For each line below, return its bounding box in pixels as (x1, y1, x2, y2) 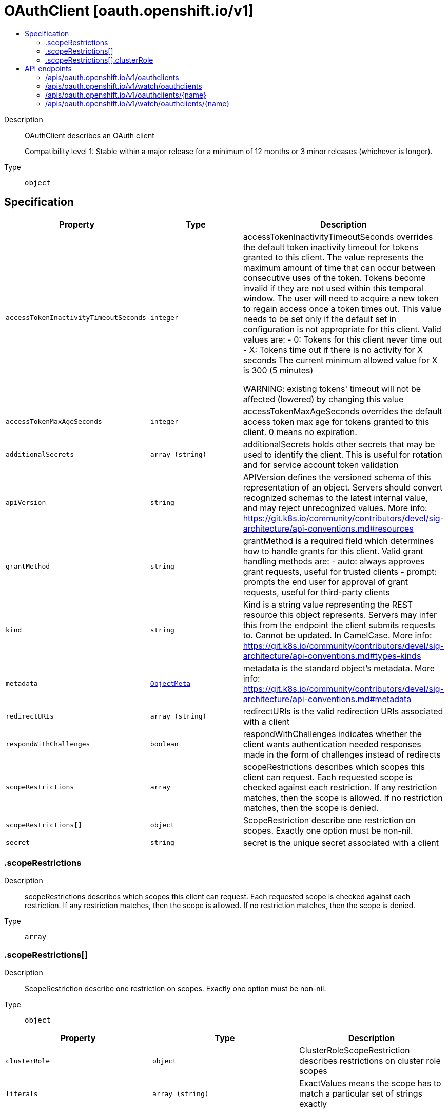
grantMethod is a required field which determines (243, 535, 434, 546)
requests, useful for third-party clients (243, 587, 390, 597)
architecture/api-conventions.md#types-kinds (243, 650, 421, 661)
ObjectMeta (150, 680, 191, 688)
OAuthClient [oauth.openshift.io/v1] (4, 2, 254, 20)
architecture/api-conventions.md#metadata (243, 693, 412, 704)
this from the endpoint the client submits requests (243, 619, 435, 630)
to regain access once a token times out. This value (243, 303, 442, 314)
